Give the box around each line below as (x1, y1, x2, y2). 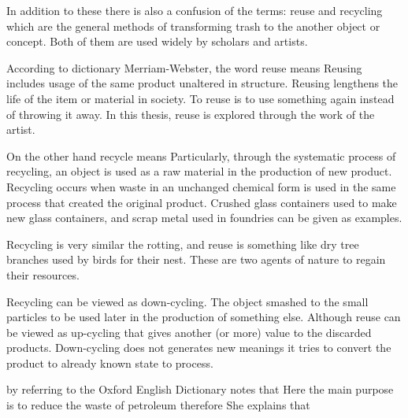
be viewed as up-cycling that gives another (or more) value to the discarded (6, 324, 372, 340)
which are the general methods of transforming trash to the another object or (6, 17, 380, 34)
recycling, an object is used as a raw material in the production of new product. (6, 163, 392, 179)
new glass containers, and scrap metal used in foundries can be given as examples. (6, 209, 402, 226)
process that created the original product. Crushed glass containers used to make (6, 194, 397, 210)
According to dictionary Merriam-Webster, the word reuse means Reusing (6, 59, 362, 76)
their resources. (6, 266, 80, 283)
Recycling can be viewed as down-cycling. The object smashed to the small (6, 293, 369, 309)
